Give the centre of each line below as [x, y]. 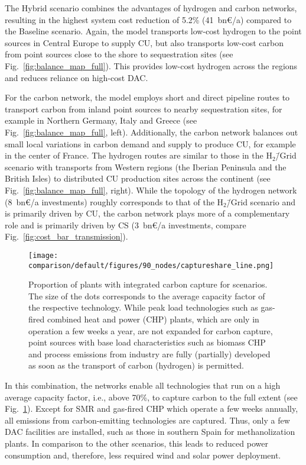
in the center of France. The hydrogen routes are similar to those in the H [139, 155]
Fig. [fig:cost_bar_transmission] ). [66, 236]
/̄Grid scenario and [261, 201]
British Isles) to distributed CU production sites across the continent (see [138, 178]
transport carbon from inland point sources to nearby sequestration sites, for [144, 109]
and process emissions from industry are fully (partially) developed [149, 353]
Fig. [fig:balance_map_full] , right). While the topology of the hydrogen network [151, 190]
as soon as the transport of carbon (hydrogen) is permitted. [136, 365]
